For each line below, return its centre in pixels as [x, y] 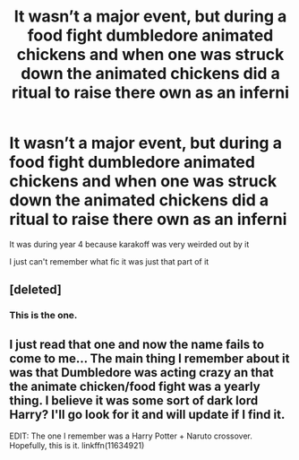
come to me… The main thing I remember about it [149, 358]
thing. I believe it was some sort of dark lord [134, 400]
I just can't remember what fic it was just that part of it [109, 261]
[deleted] [36, 290]
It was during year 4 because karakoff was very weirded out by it [129, 244]
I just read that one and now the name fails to [137, 344]
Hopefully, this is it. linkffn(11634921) [77, 446]
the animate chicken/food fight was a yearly [135, 386]
